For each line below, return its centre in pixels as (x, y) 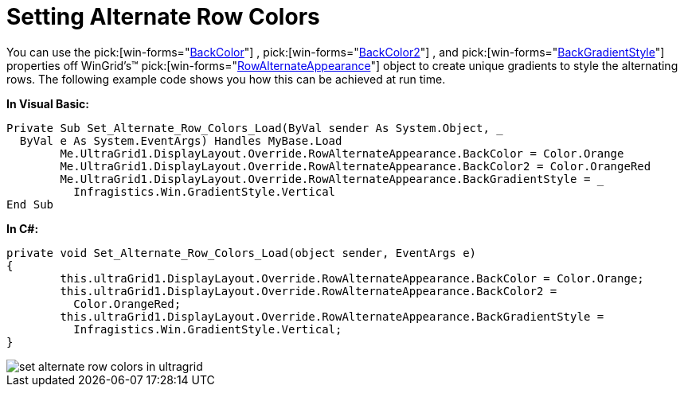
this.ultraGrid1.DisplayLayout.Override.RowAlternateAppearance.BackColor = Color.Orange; (352, 278)
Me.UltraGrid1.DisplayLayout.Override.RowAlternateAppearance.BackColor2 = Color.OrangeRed (356, 166)
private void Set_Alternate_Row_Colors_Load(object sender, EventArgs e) (242, 253)
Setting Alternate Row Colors (163, 17)
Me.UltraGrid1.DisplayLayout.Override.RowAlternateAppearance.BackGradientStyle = (325, 179)
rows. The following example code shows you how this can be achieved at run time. (226, 79)
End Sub (30, 204)
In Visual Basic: (48, 103)
